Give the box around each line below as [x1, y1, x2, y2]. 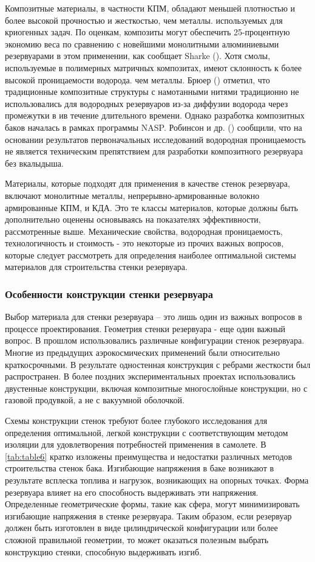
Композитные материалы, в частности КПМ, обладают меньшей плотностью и [5, 2, 296, 14]
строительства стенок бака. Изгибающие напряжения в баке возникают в [5, 462, 274, 474]
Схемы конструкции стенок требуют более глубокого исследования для [5, 414, 268, 427]
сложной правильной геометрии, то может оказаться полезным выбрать [5, 533, 269, 546]
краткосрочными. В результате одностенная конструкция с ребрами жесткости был [5, 358, 311, 370]
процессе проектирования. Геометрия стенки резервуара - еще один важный [5, 322, 286, 335]
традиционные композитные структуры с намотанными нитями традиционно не [5, 85, 299, 98]
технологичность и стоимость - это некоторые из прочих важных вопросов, [5, 237, 284, 249]
